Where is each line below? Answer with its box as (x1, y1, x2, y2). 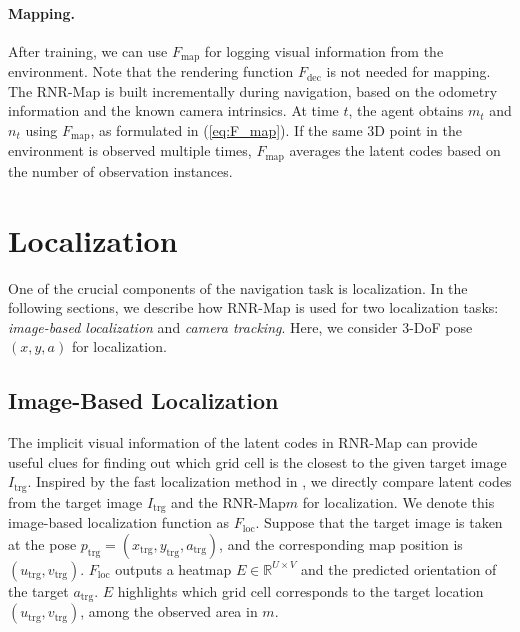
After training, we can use (8, 40, 168, 61)
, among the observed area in (80, 601, 258, 622)
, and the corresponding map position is (219, 533, 463, 554)
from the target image (8, 491, 143, 512)
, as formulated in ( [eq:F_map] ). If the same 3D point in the (90, 120, 462, 141)
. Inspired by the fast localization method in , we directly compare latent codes (27, 471, 512, 492)
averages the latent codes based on (289, 140, 501, 161)
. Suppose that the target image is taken (255, 512, 503, 533)
